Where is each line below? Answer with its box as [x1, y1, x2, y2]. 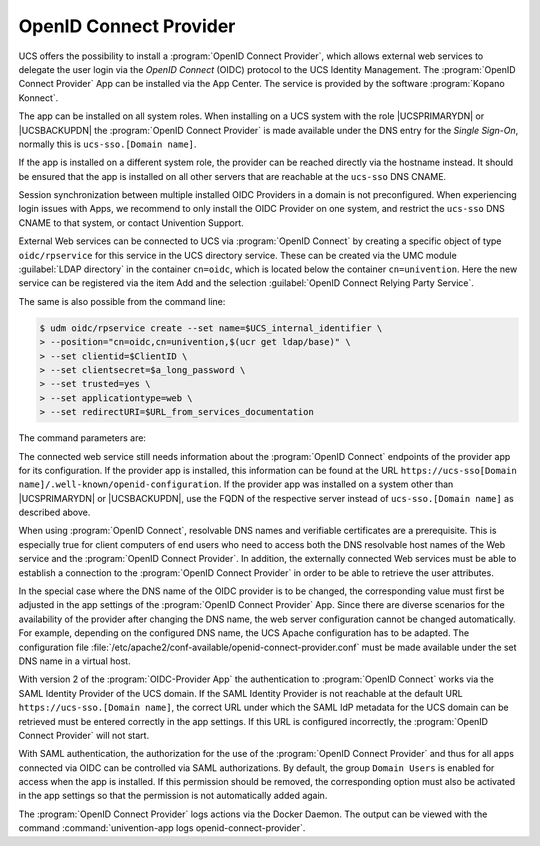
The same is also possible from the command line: [18, 295, 226, 307]
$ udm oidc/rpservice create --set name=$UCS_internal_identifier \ [39, 322, 383, 334]
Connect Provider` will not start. [18, 729, 150, 741]
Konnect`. [18, 91, 59, 104]
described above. [18, 506, 91, 519]
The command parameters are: [18, 432, 147, 444]
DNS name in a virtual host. [18, 655, 131, 667]
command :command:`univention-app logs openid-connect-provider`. [18, 822, 306, 834]
